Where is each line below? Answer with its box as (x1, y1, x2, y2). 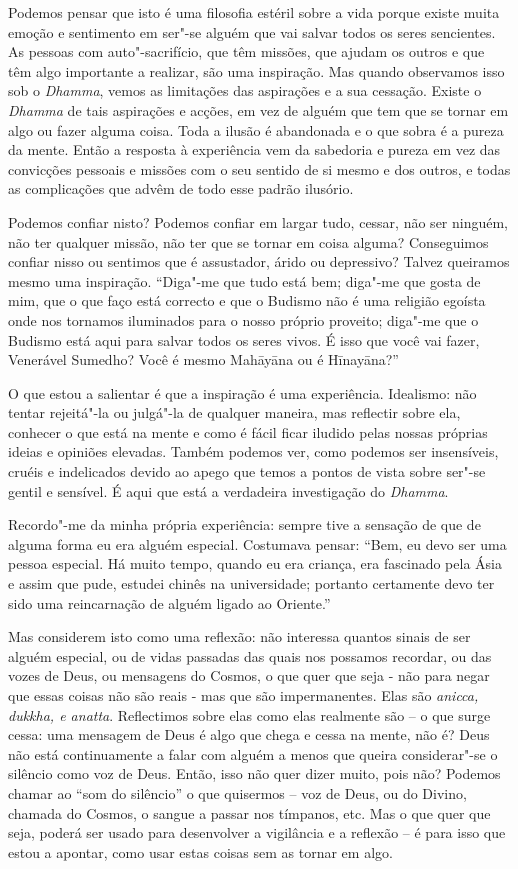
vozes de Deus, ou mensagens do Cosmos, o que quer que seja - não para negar (8, 665, 490, 686)
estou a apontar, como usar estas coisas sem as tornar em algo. (8, 841, 393, 862)
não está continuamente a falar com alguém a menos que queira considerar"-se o (8, 743, 498, 764)
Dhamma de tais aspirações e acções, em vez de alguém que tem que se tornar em (8, 99, 509, 120)
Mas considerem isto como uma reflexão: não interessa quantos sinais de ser (8, 626, 471, 647)
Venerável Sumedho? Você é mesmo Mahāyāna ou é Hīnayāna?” (8, 349, 399, 370)
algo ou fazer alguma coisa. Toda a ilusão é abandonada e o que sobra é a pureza (8, 119, 504, 140)
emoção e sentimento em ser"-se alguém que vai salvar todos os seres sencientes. (8, 21, 496, 42)
